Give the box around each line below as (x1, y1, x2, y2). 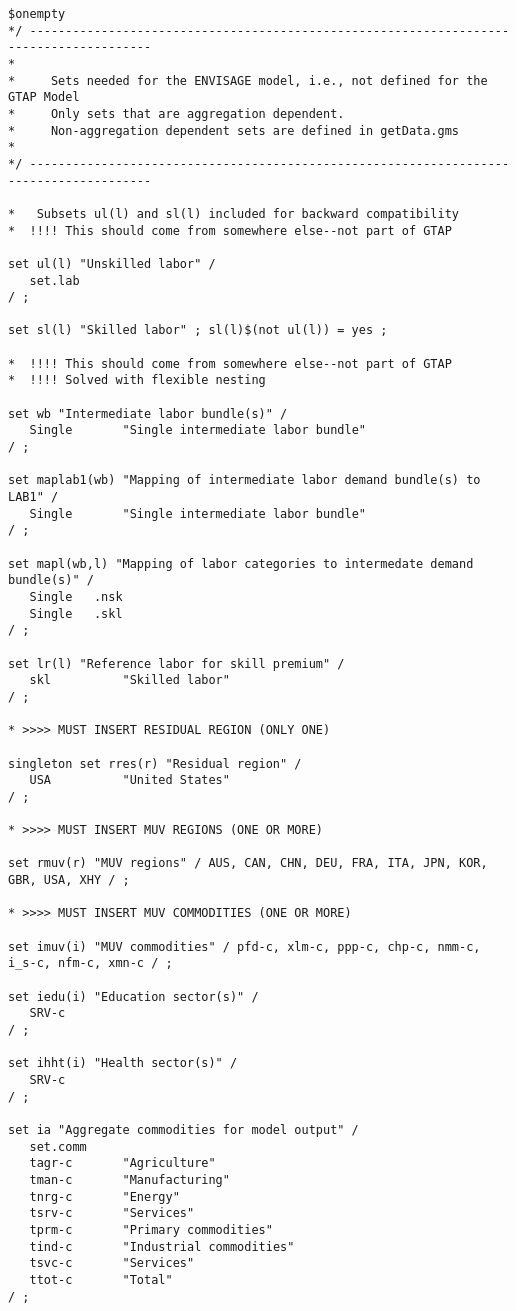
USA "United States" (29, 773, 230, 788)
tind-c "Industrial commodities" (29, 1239, 295, 1254)
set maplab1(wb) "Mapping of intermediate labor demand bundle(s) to (8, 473, 481, 488)
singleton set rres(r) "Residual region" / (8, 756, 302, 771)
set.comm (29, 1139, 87, 1154)
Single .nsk (29, 589, 123, 604)
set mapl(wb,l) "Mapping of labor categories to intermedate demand (8, 556, 474, 571)
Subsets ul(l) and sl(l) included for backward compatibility (36, 206, 460, 221)
